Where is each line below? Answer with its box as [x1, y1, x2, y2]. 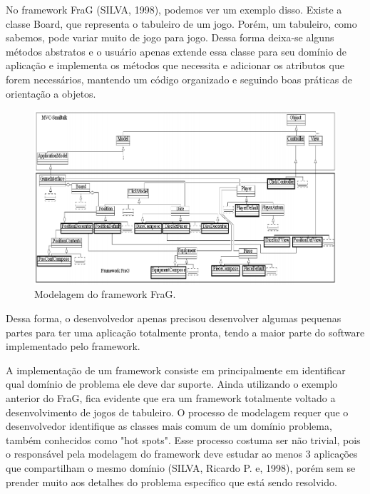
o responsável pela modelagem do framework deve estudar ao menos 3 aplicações [6, 446, 358, 461]
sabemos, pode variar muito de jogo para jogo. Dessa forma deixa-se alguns [6, 30, 334, 45]
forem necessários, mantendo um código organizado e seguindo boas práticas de [6, 71, 352, 86]
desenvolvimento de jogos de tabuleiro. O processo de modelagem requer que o [6, 404, 349, 419]
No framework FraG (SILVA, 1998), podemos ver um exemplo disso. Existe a [6, 2, 342, 16]
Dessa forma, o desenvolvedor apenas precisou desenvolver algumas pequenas [6, 311, 341, 326]
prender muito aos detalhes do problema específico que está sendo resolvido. [6, 474, 337, 489]
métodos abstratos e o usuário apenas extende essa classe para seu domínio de [6, 43, 346, 58]
